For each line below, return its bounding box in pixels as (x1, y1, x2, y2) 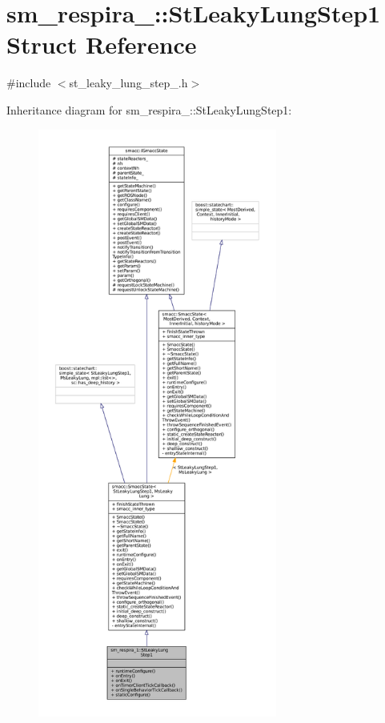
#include (6, 74, 51, 91)
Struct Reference (6, 28, 197, 61)
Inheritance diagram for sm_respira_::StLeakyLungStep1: (6, 101, 292, 118)
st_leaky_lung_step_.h (69, 74, 188, 91)
